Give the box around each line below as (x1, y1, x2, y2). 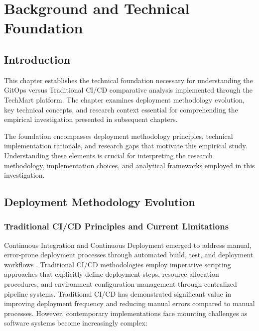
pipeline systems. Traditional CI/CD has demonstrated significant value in (4, 288, 232, 299)
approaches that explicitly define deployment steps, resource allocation (4, 269, 219, 279)
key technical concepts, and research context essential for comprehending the (4, 104, 238, 114)
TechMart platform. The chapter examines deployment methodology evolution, (4, 94, 245, 105)
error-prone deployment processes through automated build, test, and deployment (4, 249, 254, 260)
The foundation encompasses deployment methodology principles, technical (4, 130, 233, 141)
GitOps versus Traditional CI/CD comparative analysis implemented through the (4, 85, 253, 95)
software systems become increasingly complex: (4, 318, 147, 328)
